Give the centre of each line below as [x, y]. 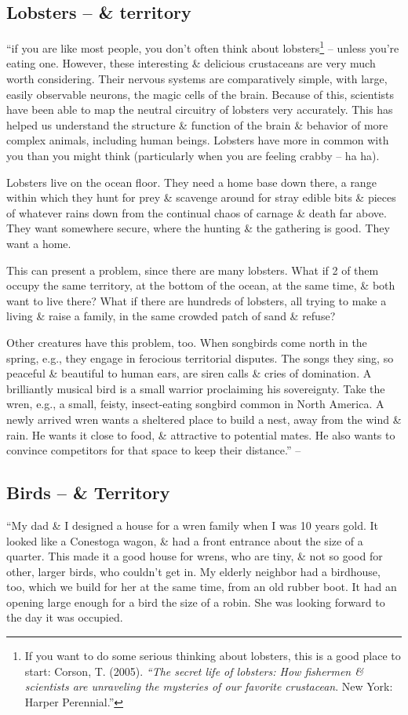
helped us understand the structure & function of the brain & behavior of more [197, 124]
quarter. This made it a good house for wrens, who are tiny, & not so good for [195, 556]
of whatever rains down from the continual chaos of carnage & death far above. [197, 212]
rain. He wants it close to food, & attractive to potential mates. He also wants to [201, 434]
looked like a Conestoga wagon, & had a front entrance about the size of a [185, 540]
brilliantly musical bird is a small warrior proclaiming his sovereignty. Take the [196, 388]
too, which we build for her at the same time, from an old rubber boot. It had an [202, 587]
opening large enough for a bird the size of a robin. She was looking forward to [196, 602]
